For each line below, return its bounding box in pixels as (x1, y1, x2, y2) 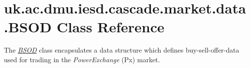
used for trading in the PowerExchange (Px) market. (4, 54, 160, 64)
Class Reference (57, 17, 164, 37)
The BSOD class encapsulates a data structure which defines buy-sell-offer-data (4, 45, 239, 55)
